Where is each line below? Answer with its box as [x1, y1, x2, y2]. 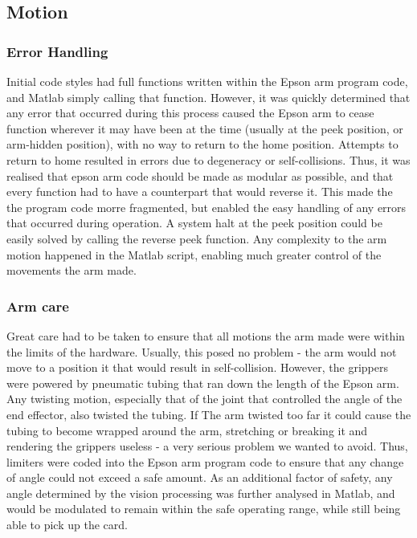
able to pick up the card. [6, 516, 128, 533]
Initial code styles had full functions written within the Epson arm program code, [6, 73, 408, 89]
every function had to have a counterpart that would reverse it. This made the [6, 183, 393, 200]
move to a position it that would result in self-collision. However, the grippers [6, 359, 388, 376]
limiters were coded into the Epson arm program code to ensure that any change [6, 453, 404, 470]
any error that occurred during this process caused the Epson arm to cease [6, 104, 374, 121]
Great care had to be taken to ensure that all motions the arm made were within [6, 327, 405, 344]
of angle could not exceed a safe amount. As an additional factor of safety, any [6, 469, 393, 486]
